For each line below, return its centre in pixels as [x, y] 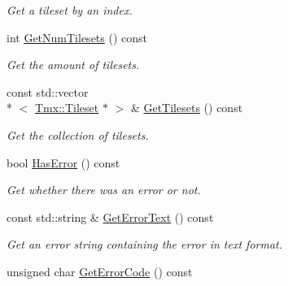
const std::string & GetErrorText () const [110, 217]
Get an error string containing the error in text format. [145, 244]
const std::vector [48, 91]
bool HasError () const [63, 162]
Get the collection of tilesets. [78, 134]
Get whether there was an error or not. [104, 190]
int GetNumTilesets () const [77, 37]
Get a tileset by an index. [70, 10]
